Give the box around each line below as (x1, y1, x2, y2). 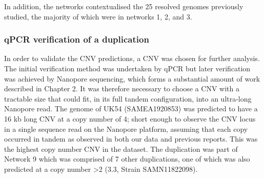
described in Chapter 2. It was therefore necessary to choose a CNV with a (4, 83, 240, 94)
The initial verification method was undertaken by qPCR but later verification (4, 63, 251, 73)
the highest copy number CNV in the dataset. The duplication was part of (4, 143, 238, 154)
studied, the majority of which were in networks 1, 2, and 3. (4, 11, 192, 22)
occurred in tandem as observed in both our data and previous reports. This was (4, 133, 258, 144)
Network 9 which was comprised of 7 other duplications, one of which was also (4, 153, 250, 164)
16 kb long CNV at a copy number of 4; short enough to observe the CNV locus (4, 113, 256, 124)
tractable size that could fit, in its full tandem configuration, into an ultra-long (4, 93, 252, 104)
